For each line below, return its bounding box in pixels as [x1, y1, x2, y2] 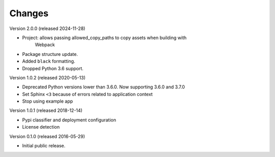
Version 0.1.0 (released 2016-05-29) [9, 133, 85, 139]
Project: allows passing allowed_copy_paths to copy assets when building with [22, 35, 187, 41]
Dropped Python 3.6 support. [22, 65, 84, 71]
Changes [9, 8, 48, 19]
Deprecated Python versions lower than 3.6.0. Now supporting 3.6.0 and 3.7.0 [22, 84, 185, 90]
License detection [22, 124, 60, 130]
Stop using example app [22, 98, 73, 104]
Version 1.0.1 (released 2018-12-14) [9, 107, 82, 114]
